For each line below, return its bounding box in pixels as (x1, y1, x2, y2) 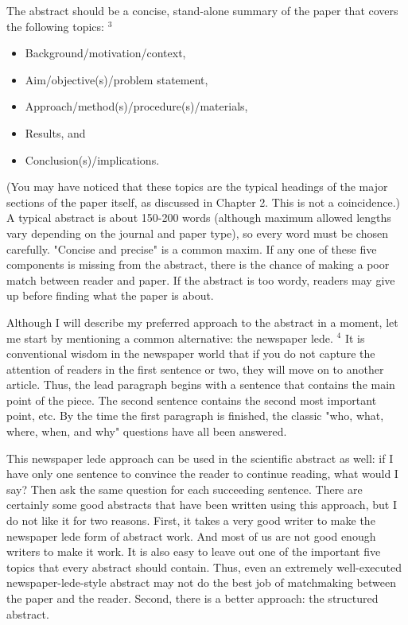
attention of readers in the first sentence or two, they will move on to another (6, 360, 384, 377)
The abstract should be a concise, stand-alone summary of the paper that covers (6, 2, 398, 18)
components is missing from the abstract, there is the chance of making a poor (6, 256, 390, 273)
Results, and (25, 124, 86, 141)
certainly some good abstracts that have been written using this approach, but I (6, 496, 397, 513)
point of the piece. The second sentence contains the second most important (6, 391, 377, 408)
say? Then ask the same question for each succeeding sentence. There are (6, 480, 363, 497)
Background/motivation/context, (25, 45, 186, 61)
